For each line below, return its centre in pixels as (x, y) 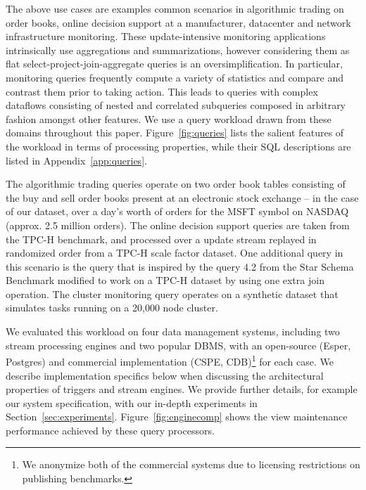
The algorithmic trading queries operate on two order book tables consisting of (176, 184)
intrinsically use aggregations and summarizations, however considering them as (178, 50)
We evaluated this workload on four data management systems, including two (173, 331)
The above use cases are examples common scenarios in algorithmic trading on (175, 8)
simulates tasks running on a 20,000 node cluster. (112, 308)
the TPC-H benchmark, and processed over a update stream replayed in (161, 239)
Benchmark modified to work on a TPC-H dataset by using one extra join (165, 280)
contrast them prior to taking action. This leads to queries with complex (162, 91)
